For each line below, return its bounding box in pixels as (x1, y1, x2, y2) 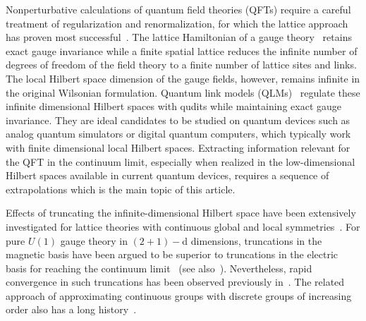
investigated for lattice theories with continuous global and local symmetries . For (6, 219, 360, 234)
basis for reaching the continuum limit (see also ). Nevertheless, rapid (6, 260, 312, 275)
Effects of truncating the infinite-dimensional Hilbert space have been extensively (6, 205, 356, 220)
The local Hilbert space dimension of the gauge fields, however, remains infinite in (6, 71, 360, 85)
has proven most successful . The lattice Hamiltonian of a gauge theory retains (6, 30, 352, 44)
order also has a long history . (6, 302, 137, 317)
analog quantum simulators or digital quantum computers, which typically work (6, 126, 351, 141)
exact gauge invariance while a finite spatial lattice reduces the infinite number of (6, 43, 358, 58)
